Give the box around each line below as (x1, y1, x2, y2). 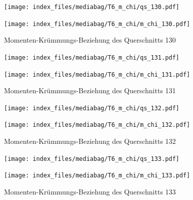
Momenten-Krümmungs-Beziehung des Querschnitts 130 (4, 35, 176, 45)
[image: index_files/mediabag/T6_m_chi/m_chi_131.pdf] (4, 71, 190, 78)
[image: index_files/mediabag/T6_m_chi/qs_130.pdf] (4, 4, 179, 11)
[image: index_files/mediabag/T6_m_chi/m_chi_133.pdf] (4, 172, 190, 179)
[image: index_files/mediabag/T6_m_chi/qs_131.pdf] (4, 54, 179, 61)
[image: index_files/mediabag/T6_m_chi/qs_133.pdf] (4, 155, 179, 162)
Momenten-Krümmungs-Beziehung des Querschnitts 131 (4, 85, 176, 96)
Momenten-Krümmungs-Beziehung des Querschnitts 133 (4, 186, 176, 197)
